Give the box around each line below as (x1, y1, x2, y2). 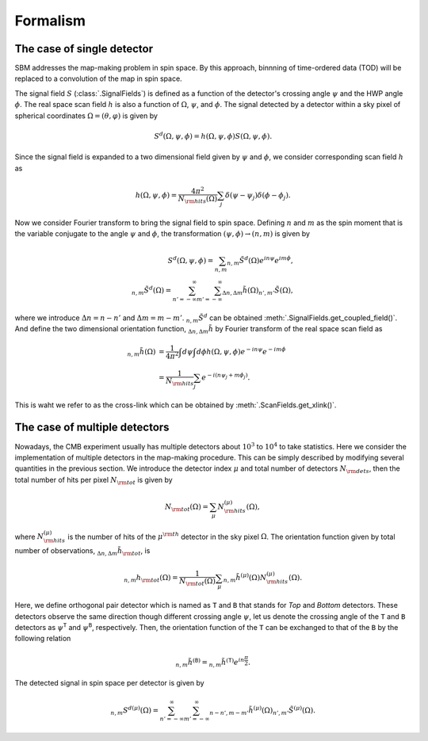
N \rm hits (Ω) (178, 194, 218, 205)
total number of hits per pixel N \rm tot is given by (14, 475, 174, 487)
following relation (14, 634, 71, 644)
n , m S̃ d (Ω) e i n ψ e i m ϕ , (227, 254, 293, 267)
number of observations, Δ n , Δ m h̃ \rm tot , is (14, 546, 151, 558)
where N (14, 532, 44, 541)
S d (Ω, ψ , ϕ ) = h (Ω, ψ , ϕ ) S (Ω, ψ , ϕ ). (154, 131, 273, 140)
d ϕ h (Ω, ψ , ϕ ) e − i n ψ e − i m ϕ (196, 346, 286, 357)
